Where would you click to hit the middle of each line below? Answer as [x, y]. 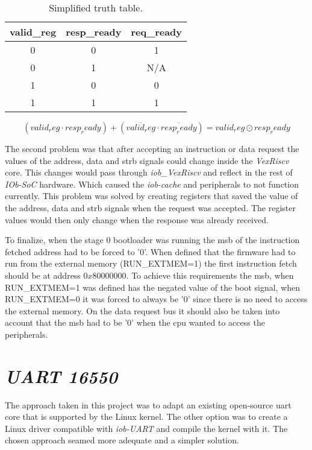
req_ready [157, 32]
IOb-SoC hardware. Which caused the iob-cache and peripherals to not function [152, 184]
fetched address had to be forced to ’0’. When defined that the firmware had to [150, 251]
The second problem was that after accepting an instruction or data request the [152, 148]
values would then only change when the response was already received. [137, 219]
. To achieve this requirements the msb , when [210, 275]
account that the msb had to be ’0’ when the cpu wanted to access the [135, 322]
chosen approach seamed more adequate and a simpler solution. [122, 440]
